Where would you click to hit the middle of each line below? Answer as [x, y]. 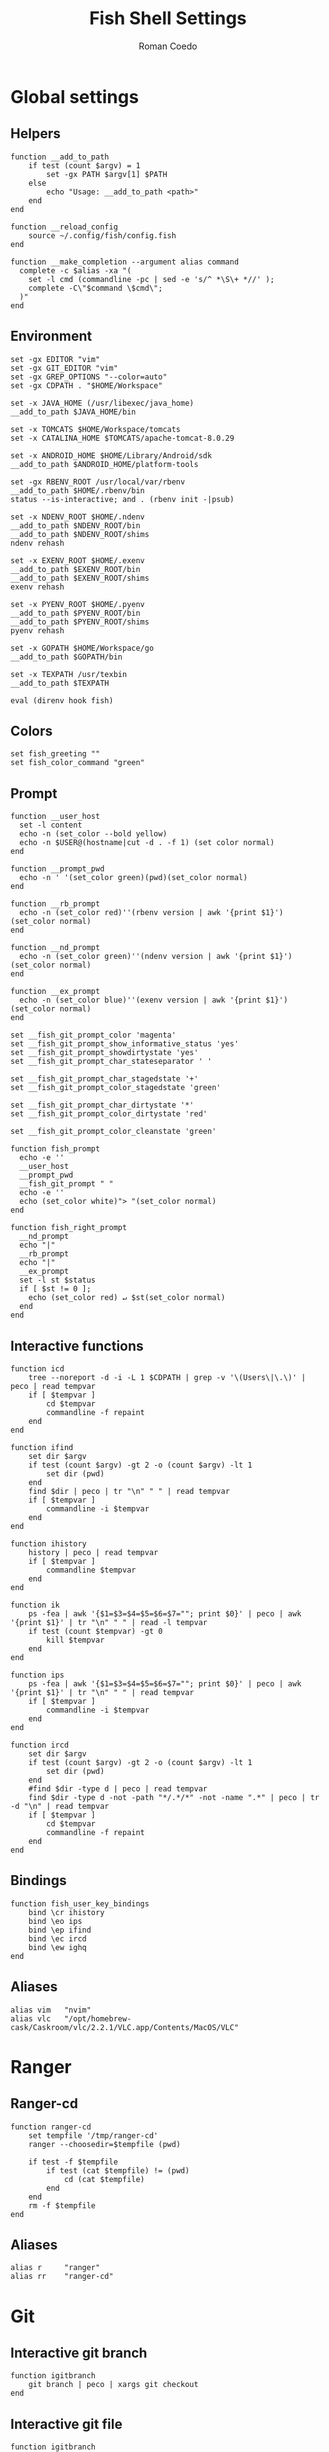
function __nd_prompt [55, 948]
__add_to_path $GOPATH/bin [66, 657]
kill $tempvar [75, 1640]
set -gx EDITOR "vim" [55, 359]
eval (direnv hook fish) [62, 700]
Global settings [75, 96]
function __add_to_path [60, 157]
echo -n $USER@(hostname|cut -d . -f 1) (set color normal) [147, 843]
